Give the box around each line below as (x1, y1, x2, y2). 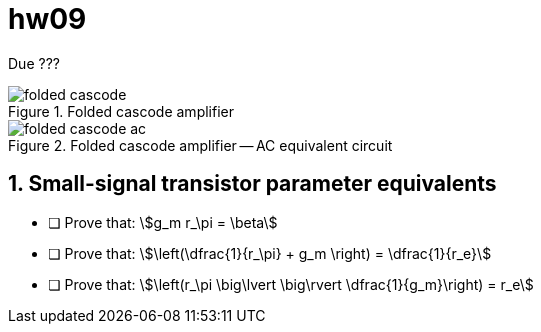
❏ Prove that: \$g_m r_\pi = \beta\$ (48, 213, 278, 231)
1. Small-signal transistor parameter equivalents (8, 171, 497, 197)
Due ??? (8, 54, 60, 72)
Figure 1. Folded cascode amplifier (8, 102, 234, 120)
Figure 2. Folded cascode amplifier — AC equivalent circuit (8, 136, 393, 154)
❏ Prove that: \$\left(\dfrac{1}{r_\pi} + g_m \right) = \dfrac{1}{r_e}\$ (48, 244, 492, 262)
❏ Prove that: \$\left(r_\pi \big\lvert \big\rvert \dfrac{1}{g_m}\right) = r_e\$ (48, 275, 534, 293)
